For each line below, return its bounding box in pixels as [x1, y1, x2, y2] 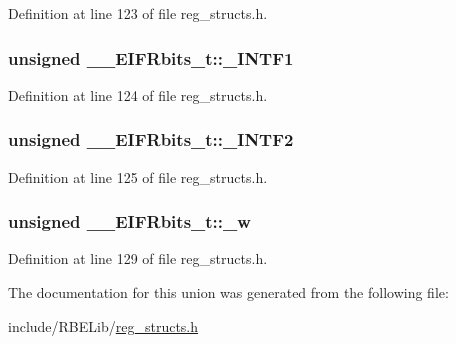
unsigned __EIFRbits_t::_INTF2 [8, 127, 294, 152]
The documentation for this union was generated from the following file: [8, 282, 449, 303]
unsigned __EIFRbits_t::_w [8, 209, 251, 234]
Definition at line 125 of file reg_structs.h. [8, 166, 268, 187]
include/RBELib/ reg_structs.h [8, 315, 199, 336]
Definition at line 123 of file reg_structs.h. [8, 3, 268, 23]
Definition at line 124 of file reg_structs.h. [8, 84, 268, 105]
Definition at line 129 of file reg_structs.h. [8, 248, 268, 269]
